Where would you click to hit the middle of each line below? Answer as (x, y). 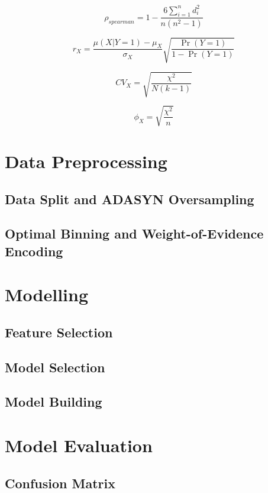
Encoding (34, 251)
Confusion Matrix (60, 483)
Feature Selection (59, 332)
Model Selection (55, 367)
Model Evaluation (79, 445)
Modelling (47, 294)
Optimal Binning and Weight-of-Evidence (134, 233)
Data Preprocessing (86, 161)
